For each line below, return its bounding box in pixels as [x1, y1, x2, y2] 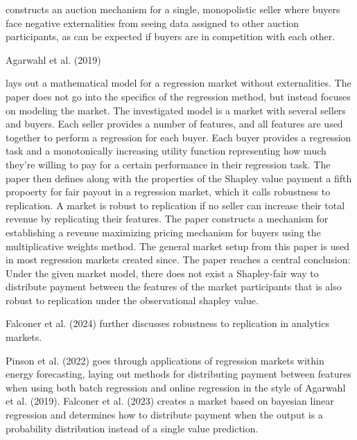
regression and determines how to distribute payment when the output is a [6, 407, 323, 422]
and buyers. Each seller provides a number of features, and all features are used [6, 116, 343, 131]
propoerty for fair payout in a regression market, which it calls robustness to [6, 184, 331, 199]
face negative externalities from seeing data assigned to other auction [6, 15, 299, 30]
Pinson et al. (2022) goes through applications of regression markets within [6, 353, 324, 367]
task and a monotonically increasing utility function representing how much [6, 143, 326, 158]
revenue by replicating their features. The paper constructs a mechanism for [6, 211, 329, 226]
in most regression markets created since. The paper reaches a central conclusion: [6, 252, 351, 267]
